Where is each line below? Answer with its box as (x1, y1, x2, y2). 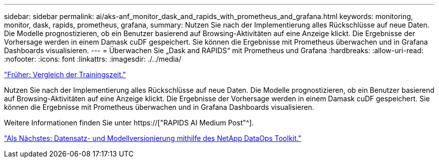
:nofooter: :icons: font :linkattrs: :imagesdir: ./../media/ (4, 55, 181, 63)
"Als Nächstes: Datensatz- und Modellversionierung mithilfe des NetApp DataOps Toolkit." (4, 134, 302, 142)
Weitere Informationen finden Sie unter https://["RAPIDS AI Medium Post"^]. (4, 118, 254, 127)
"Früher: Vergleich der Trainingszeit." (4, 70, 126, 79)
